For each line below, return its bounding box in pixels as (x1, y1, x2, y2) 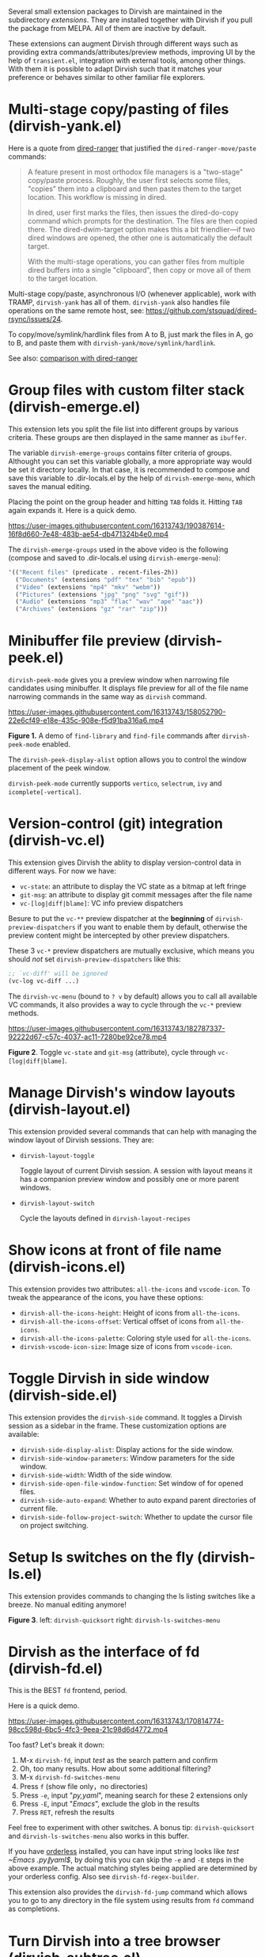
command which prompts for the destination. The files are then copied (27, 216, 258, 225)
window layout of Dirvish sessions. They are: (8, 1135, 154, 1145)
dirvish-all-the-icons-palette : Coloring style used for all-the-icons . (19, 1333, 252, 1343)
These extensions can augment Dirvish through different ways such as (8, 39, 239, 48)
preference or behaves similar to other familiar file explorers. (8, 73, 206, 82)
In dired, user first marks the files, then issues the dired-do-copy (27, 208, 239, 217)
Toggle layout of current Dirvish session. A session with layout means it (19, 1165, 253, 1175)
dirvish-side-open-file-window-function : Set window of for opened (19, 1478, 244, 1488)
